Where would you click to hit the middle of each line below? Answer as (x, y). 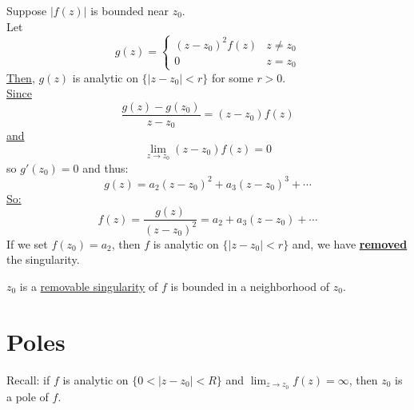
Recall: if (28, 379)
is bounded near (129, 10)
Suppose (27, 10)
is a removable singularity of (89, 286)
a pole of (28, 396)
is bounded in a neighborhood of (250, 286)
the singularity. (43, 259)
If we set (27, 243)
